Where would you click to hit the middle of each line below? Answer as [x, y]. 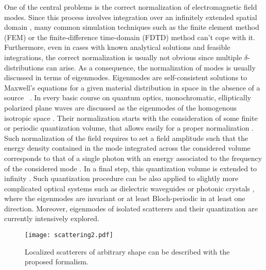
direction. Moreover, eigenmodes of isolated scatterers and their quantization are [131, 208]
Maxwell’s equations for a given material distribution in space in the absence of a [132, 87]
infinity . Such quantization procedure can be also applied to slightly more [121, 178]
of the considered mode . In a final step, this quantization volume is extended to [131, 168]
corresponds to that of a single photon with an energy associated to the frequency [133, 158]
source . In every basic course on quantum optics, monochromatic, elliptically [128, 97]
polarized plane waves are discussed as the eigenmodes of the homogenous [121, 107]
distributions [24, 67]
